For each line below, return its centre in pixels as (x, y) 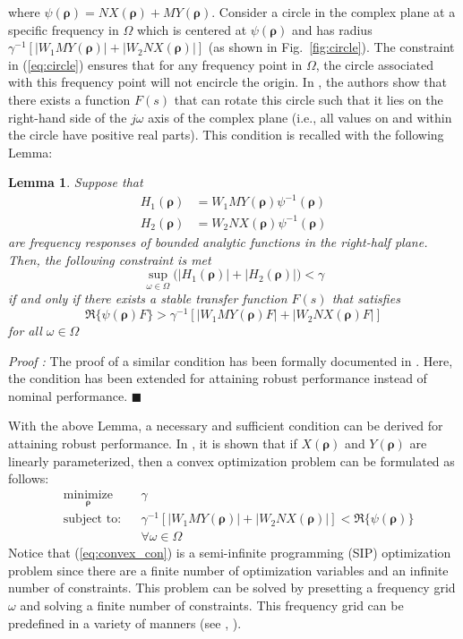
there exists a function (69, 99)
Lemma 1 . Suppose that (76, 182)
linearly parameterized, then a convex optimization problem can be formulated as (231, 460)
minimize (88, 494)
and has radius (332, 29)
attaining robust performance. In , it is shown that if (153, 443)
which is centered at (192, 29)
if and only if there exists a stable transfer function (148, 298)
